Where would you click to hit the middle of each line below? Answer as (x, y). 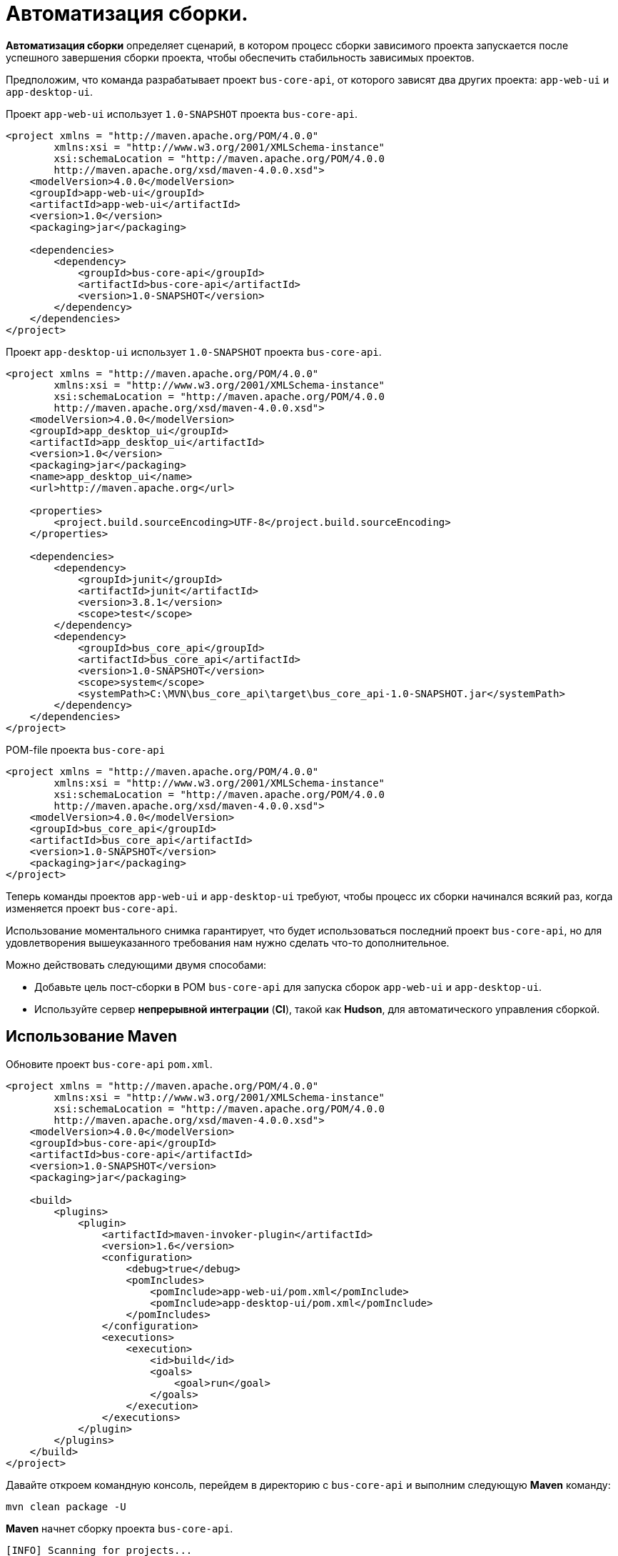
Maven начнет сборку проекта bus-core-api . (120, 1528)
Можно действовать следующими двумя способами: (136, 964)
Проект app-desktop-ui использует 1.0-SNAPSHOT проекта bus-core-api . (194, 351)
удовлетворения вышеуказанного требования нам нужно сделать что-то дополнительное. (228, 942)
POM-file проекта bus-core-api (86, 749)
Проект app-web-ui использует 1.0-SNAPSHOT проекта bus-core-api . (182, 114)
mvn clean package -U (66, 1506)
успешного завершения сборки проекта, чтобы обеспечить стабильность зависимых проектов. (240, 57)
